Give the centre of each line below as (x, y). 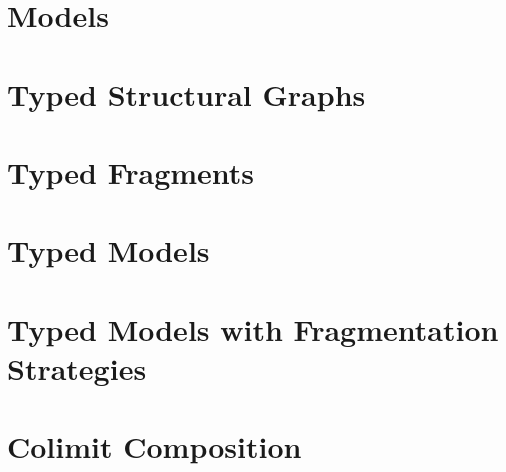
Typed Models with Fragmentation (253, 328)
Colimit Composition (154, 446)
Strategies (77, 367)
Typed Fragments (131, 171)
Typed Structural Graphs (186, 93)
